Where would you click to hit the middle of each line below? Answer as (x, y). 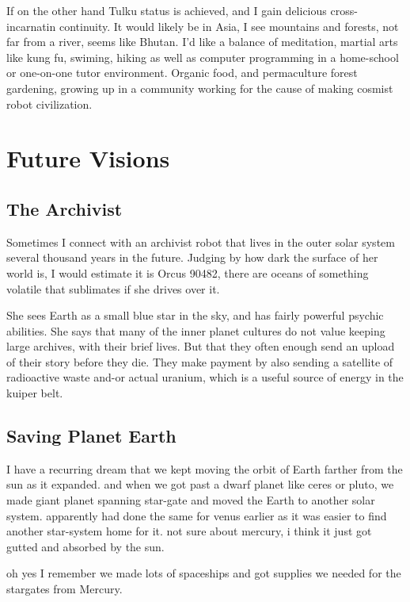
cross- (344, 10)
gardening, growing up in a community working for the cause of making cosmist (200, 88)
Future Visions (88, 158)
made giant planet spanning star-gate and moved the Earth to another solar (191, 500)
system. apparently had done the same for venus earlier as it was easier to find (197, 515)
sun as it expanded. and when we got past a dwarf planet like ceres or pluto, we (200, 484)
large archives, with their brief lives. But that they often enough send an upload (201, 346)
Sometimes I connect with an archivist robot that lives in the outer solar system (201, 242)
